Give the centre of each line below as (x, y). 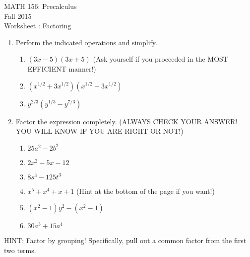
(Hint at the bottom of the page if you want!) (146, 191)
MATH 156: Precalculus (40, 6)
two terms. (20, 250)
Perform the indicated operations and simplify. (86, 42)
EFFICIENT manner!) (62, 68)
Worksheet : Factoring (38, 26)
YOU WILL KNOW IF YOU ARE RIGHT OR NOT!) (99, 131)
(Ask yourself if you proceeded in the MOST (160, 59)
